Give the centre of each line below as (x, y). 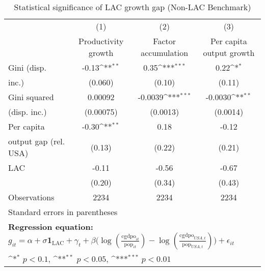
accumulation (165, 53)
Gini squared (31, 97)
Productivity (101, 41)
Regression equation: (51, 227)
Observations (31, 197)
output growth (229, 53)
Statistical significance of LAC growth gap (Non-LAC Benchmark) (132, 7)
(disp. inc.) (28, 112)
